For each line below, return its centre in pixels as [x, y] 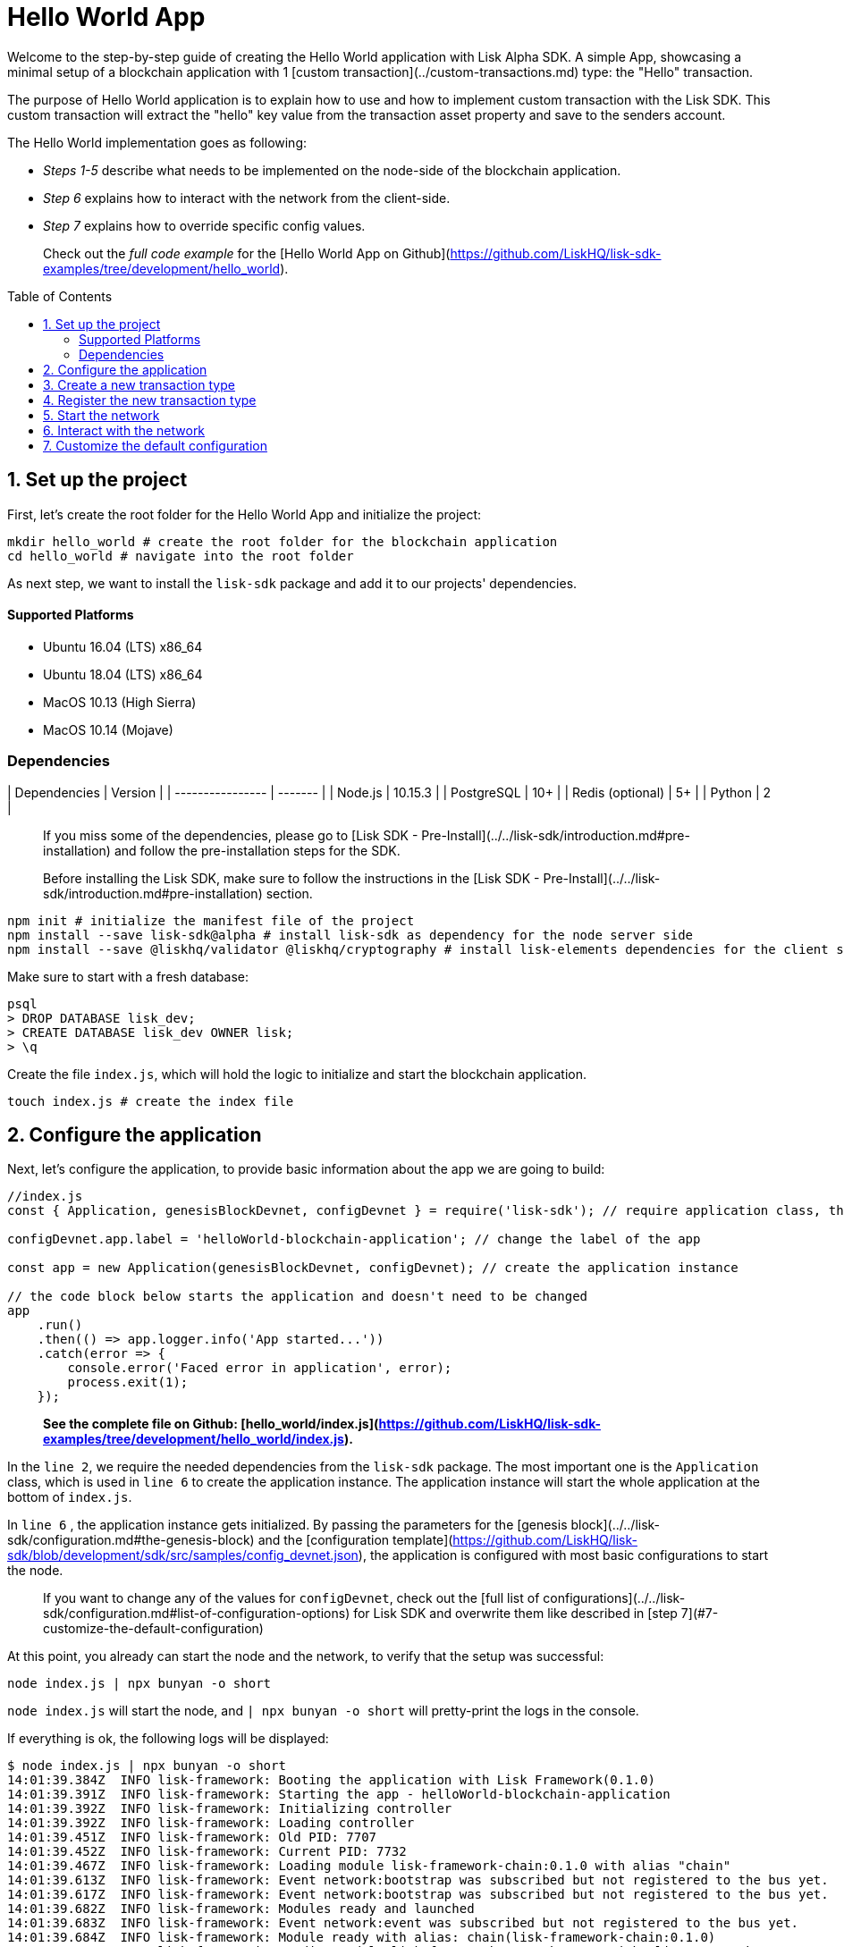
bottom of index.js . [70, 1497]
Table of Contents [60, 296]
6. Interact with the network [124, 430]
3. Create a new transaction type [139, 384]
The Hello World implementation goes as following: [157, 142]
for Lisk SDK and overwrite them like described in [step [515, 1614]
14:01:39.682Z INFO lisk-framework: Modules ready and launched [241, 1909]
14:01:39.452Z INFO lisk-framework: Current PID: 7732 [207, 1852]
